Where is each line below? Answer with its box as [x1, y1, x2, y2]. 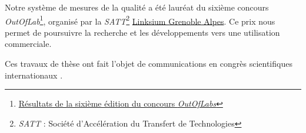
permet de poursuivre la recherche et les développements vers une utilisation [5, 26, 280, 38]
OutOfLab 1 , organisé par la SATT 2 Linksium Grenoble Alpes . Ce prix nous [5, 13, 275, 27]
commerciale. [5, 37, 52, 50]
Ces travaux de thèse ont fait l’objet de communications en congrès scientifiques [5, 57, 292, 70]
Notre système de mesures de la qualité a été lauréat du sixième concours [5, 1, 269, 13]
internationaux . [5, 69, 63, 81]
